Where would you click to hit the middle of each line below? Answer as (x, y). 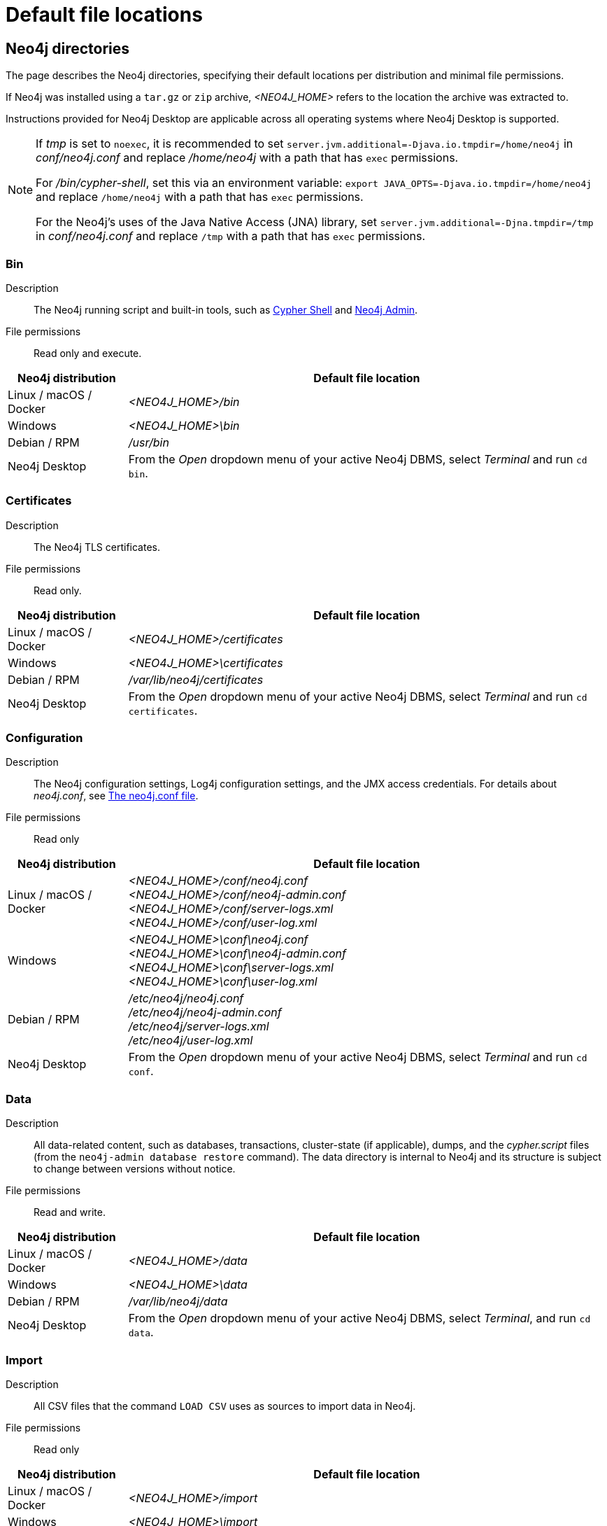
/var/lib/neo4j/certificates (196, 679)
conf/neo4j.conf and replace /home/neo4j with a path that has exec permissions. (247, 158)
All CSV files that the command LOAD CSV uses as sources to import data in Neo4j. (225, 1406)
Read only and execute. (88, 353)
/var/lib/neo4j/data (178, 1302)
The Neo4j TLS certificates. (97, 547)
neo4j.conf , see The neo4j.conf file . (116, 796)
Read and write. (70, 1212)
